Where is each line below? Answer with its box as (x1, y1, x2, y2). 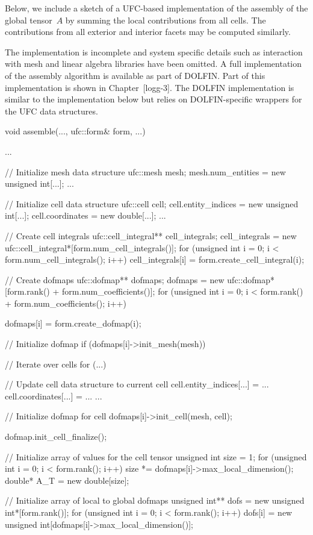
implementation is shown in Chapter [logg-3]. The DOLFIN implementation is (5, 81, 294, 93)
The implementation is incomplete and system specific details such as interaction (5, 45, 303, 58)
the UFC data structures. (5, 104, 98, 117)
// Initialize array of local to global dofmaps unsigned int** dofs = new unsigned (5, 494, 305, 507)
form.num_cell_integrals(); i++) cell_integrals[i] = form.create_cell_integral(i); (5, 253, 305, 266)
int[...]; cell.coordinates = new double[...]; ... (5, 209, 166, 222)
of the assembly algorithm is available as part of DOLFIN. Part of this (5, 69, 265, 81)
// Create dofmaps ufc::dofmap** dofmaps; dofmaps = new (5, 273, 225, 286)
